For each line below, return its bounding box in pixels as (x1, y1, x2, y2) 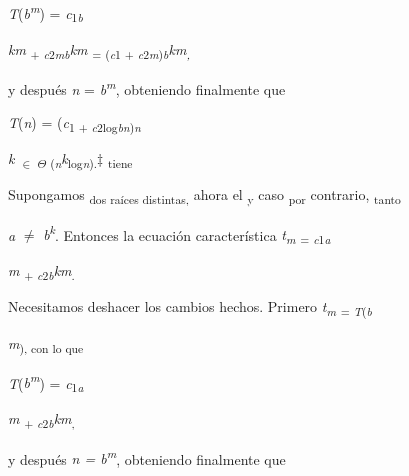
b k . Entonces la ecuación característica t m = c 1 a (43, 221, 331, 247)
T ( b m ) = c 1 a (8, 369, 84, 396)
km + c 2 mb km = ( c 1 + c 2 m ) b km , (8, 38, 190, 62)
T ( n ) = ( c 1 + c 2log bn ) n (8, 112, 141, 135)
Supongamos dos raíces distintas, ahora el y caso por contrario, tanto (8, 184, 401, 208)
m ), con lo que (8, 332, 84, 356)
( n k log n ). (50, 148, 98, 172)
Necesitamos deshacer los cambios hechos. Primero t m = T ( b (8, 296, 372, 320)
